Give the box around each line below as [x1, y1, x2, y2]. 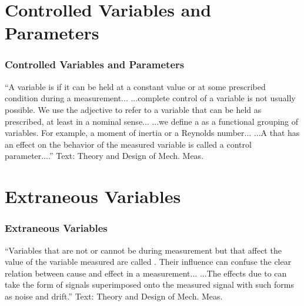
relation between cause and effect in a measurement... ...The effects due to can [5, 267, 287, 279]
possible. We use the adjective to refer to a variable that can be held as [5, 103, 262, 115]
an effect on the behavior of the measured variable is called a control [5, 138, 252, 150]
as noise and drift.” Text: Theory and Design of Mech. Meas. [5, 290, 223, 302]
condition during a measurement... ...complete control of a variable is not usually [5, 92, 296, 104]
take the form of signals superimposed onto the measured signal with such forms [5, 278, 294, 291]
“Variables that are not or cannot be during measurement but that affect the [5, 244, 282, 256]
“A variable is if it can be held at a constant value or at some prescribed [5, 80, 266, 92]
